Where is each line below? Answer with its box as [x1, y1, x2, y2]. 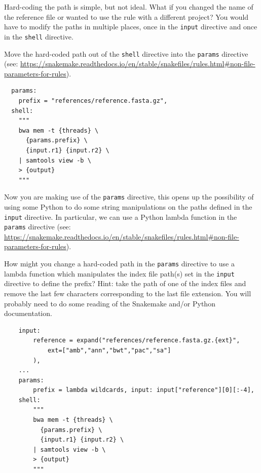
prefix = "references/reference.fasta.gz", [18, 97, 168, 104]
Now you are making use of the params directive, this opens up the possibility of [4, 191, 254, 202]
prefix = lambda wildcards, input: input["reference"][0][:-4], [33, 386, 254, 394]
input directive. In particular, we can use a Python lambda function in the [4, 211, 237, 222]
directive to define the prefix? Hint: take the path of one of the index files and [4, 278, 246, 289]
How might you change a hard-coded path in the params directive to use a [4, 258, 235, 269]
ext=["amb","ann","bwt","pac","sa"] [47, 346, 171, 354]
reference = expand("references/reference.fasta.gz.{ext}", [33, 337, 240, 344]
